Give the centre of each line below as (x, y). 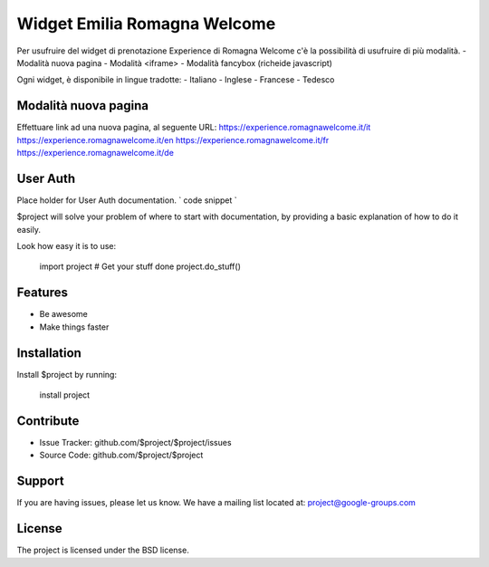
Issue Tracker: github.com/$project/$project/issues (135, 442)
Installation (49, 353)
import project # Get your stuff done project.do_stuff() (140, 266)
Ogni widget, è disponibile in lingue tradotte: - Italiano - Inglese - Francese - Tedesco (176, 80)
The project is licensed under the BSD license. (103, 550)
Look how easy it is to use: (67, 246)
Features (42, 293)
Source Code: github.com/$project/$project (121, 455)
